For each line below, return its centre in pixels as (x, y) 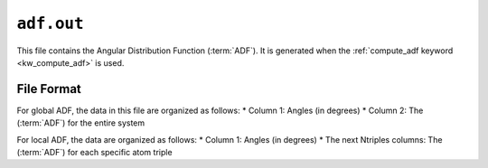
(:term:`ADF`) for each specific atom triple (94, 153)
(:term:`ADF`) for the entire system (81, 123)
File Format (49, 89)
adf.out (51, 23)
